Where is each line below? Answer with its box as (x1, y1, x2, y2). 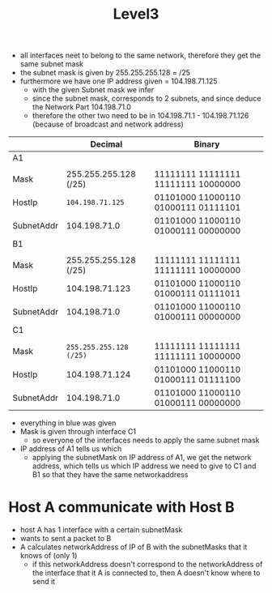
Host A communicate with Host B (8, 498, 235, 517)
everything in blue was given (19, 418, 117, 428)
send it (32, 577, 55, 587)
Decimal (90, 139, 123, 150)
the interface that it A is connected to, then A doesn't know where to (32, 568, 261, 578)
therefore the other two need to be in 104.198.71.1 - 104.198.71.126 (32, 111, 249, 121)
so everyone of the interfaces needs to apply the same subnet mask (32, 435, 260, 446)
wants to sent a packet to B (19, 534, 112, 544)
